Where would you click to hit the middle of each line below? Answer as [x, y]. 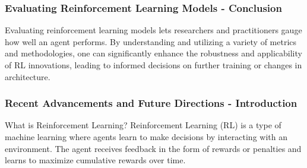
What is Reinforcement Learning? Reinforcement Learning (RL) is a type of [143, 125]
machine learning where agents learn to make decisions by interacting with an [146, 137]
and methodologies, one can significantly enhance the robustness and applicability [153, 53]
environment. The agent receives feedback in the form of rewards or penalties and [153, 148]
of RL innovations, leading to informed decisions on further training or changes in [153, 65]
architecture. [28, 76]
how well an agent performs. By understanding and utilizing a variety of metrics [151, 41]
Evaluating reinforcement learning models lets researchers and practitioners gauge [153, 30]
